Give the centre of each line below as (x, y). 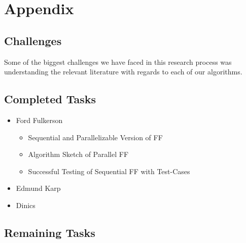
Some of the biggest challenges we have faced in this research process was (118, 62)
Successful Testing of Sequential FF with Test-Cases (109, 171)
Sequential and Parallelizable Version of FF (95, 137)
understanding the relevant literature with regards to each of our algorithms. (123, 72)
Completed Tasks (50, 99)
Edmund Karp (38, 188)
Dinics (26, 205)
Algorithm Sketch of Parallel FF (78, 154)
